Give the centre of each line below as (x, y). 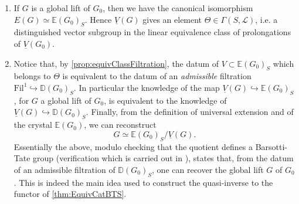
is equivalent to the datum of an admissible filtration (157, 76)
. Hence (98, 19)
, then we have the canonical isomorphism (178, 8)
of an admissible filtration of (64, 169)
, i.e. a (266, 19)
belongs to (32, 76)
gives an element (172, 19)
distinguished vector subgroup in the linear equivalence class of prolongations (152, 32)
